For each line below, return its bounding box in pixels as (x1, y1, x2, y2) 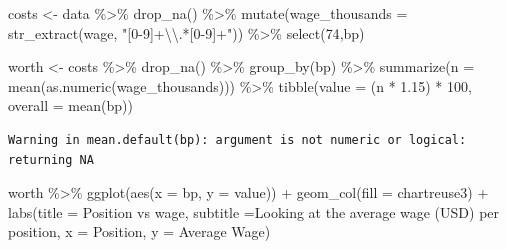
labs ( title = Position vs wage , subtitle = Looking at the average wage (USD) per (8, 201, 500, 222)
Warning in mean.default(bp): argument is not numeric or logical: (8, 132, 467, 147)
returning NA (8, 152, 94, 167)
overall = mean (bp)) (8, 95, 133, 116)
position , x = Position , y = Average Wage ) (8, 221, 271, 242)
